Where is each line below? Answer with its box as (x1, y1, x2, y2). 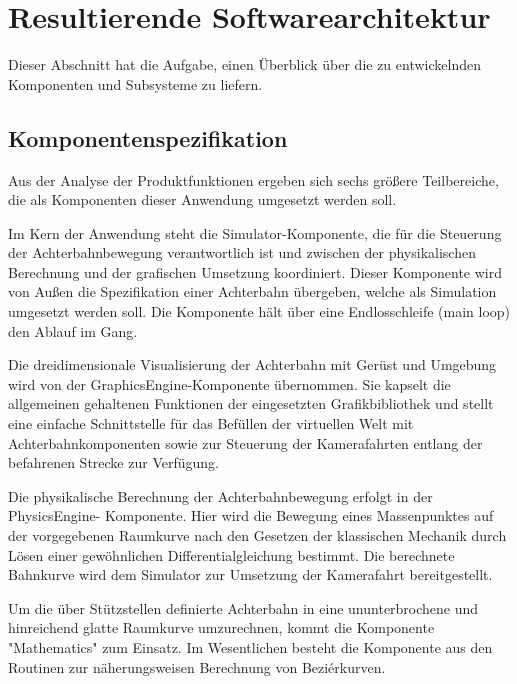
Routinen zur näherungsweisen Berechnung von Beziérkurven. (8, 656, 386, 677)
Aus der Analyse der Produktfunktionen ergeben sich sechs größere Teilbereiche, (8, 169, 499, 190)
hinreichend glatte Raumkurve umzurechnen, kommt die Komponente (8, 617, 435, 638)
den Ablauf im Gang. (8, 320, 138, 341)
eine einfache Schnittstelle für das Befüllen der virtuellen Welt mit (8, 413, 414, 434)
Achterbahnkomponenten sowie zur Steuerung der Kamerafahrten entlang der (8, 432, 483, 453)
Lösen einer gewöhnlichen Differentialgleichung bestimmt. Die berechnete (8, 544, 455, 565)
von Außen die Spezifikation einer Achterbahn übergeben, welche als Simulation (8, 281, 497, 302)
